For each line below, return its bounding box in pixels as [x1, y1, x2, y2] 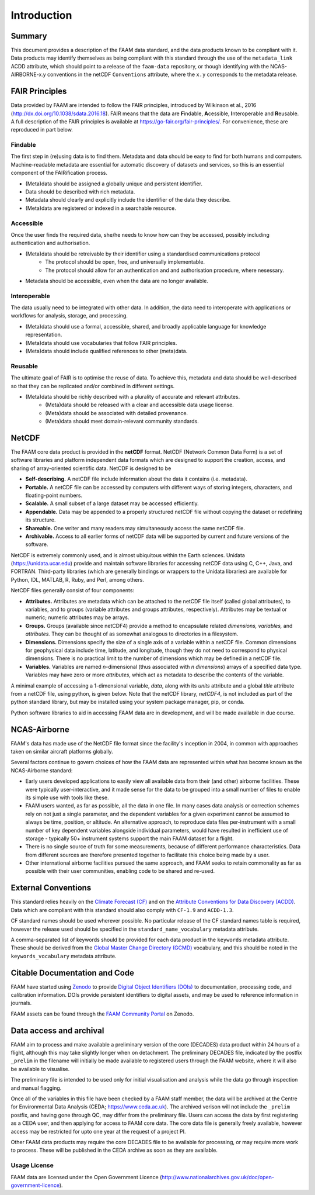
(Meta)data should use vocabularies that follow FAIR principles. [25, 339, 177, 346]
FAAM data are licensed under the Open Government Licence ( [10, 1173, 162, 1180]
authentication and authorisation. [10, 240, 90, 247]
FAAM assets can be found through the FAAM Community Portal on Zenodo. [10, 1010, 194, 1017]
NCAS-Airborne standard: [10, 766, 73, 774]
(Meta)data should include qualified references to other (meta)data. [25, 347, 188, 354]
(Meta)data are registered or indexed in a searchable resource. [25, 205, 176, 212]
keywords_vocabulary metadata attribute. [10, 952, 117, 959]
